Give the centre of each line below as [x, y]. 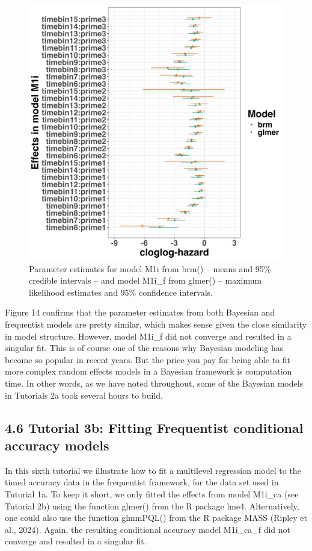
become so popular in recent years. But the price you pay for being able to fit [148, 359]
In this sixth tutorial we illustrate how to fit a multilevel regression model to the [153, 470]
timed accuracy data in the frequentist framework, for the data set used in [142, 482]
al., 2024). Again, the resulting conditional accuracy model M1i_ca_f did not [148, 529]
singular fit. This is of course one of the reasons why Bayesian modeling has [144, 348]
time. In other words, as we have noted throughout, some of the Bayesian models [154, 383]
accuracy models [57, 445]
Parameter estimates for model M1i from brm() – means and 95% [150, 268]
